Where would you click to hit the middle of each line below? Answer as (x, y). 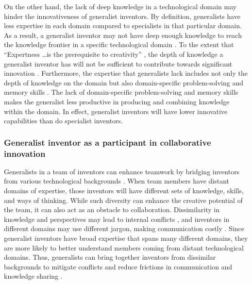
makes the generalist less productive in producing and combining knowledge (117, 101)
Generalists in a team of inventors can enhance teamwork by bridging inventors (122, 171)
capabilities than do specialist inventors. (63, 121)
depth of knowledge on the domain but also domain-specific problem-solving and (124, 82)
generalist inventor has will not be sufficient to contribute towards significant (118, 63)
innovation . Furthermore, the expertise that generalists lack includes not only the (126, 73)
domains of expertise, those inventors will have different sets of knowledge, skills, (124, 191)
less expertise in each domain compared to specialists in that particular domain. (123, 25)
